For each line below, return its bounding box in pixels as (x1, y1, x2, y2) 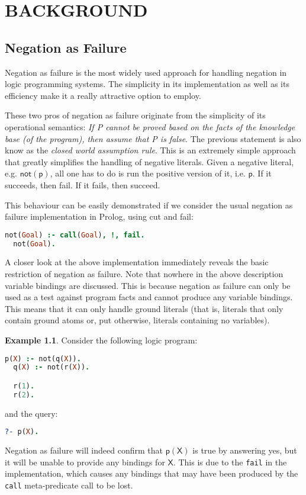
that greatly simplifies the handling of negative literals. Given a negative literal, (5, 155, 294, 168)
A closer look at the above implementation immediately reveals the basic (5, 256, 269, 268)
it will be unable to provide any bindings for (5, 455, 165, 468)
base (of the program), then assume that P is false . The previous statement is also (5, 132, 301, 144)
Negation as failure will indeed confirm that (5, 444, 163, 457)
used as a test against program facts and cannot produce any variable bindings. (5, 291, 293, 303)
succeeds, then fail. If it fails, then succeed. (5, 178, 160, 191)
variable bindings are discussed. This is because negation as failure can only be (5, 279, 291, 291)
